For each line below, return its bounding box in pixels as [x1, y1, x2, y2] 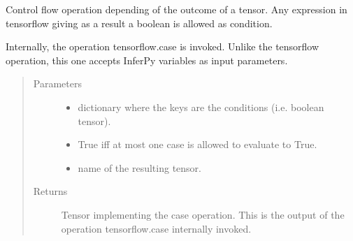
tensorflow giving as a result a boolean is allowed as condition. [6, 15, 273, 30]
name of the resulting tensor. [78, 160, 201, 175]
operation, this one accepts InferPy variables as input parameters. [6, 52, 288, 67]
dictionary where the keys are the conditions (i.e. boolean [78, 99, 324, 114]
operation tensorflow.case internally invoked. [61, 221, 252, 235]
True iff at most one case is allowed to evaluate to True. [78, 137, 317, 152]
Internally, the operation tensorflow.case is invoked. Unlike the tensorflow [6, 39, 319, 54]
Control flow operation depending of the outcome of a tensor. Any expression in [6, 2, 347, 16]
